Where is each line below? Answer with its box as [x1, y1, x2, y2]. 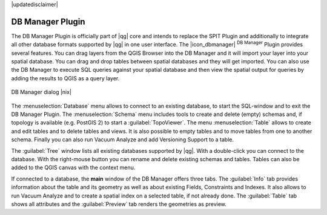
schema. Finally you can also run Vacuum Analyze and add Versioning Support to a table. [11, 136, 234, 143]
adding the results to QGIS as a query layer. [11, 74, 120, 82]
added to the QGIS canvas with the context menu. [11, 164, 136, 172]
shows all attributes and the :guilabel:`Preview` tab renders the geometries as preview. [11, 200, 227, 208]
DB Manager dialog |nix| [11, 88, 72, 96]
